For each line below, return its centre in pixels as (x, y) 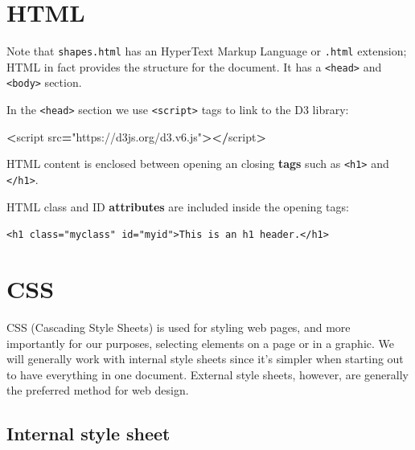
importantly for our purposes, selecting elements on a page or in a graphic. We (200, 343)
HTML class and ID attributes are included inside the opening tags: (178, 206)
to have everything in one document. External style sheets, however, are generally (207, 374)
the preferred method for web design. (98, 390)
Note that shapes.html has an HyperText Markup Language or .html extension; (207, 51)
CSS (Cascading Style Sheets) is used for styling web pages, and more (179, 327)
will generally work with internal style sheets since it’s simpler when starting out (205, 359)
